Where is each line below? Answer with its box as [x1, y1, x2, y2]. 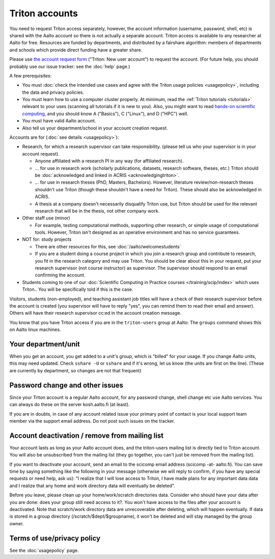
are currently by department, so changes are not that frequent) [9, 367, 142, 373]
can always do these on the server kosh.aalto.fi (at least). [9, 401, 130, 408]
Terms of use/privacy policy [9, 533, 101, 543]
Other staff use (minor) [22, 215, 71, 221]
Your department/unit [9, 340, 80, 348]
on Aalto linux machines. [9, 326, 61, 333]
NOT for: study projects [22, 236, 72, 242]
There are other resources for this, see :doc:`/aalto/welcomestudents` [35, 243, 181, 249]
